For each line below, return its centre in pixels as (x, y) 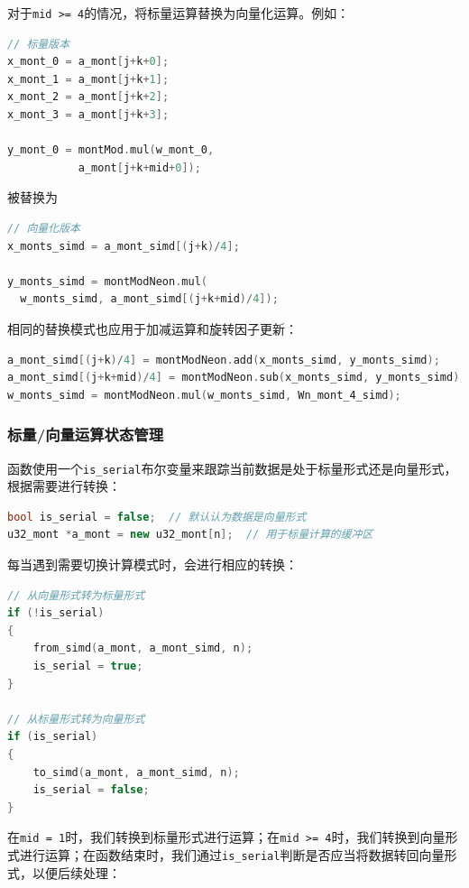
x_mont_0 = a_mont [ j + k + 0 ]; (88, 62)
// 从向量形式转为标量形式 (76, 595)
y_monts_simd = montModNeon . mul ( (107, 281)
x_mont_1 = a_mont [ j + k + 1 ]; (88, 79)
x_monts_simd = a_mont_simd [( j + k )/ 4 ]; (124, 246)
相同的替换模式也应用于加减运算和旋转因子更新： (152, 328)
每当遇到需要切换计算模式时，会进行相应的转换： (152, 564)
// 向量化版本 (44, 228)
